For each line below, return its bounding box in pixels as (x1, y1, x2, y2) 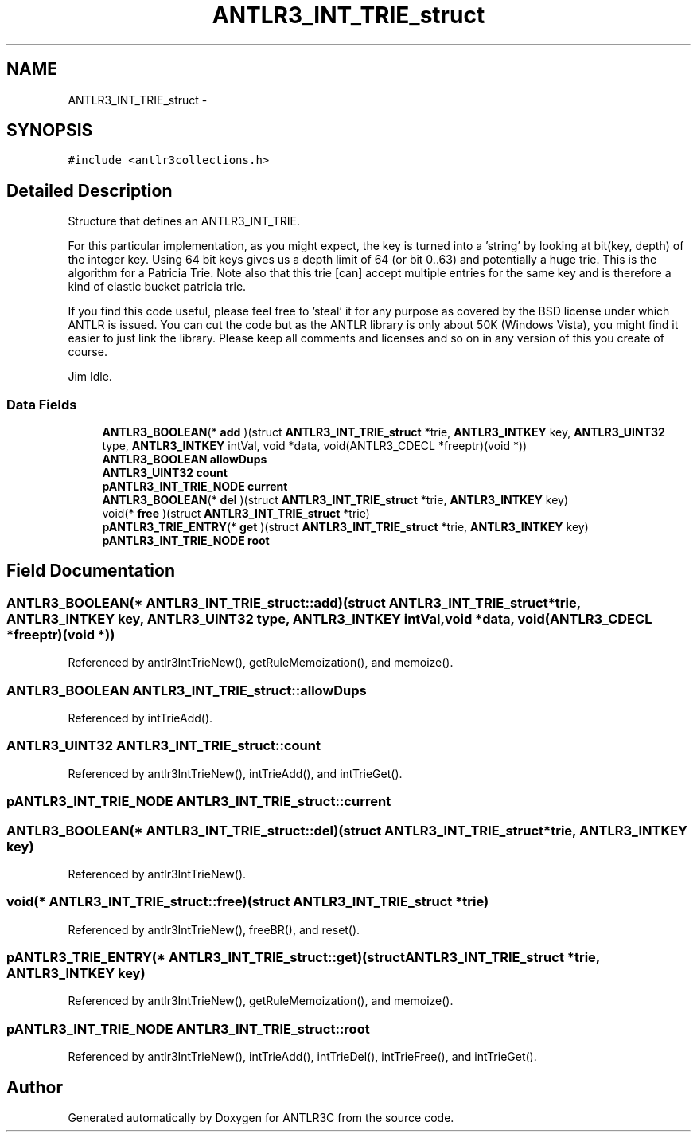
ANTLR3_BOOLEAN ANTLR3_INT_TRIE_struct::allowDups (6, 682, 367, 698)
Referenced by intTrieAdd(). (68, 711, 213, 725)
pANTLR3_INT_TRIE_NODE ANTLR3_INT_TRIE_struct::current (6, 793, 391, 810)
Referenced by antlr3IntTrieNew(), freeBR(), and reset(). (68, 922, 360, 937)
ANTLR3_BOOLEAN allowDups (102, 452, 267, 467)
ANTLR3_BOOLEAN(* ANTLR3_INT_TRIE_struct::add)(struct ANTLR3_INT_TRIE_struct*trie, (6, 594, 581, 611)
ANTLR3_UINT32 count (102, 466, 228, 480)
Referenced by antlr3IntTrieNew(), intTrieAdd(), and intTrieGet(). (68, 766, 403, 780)
